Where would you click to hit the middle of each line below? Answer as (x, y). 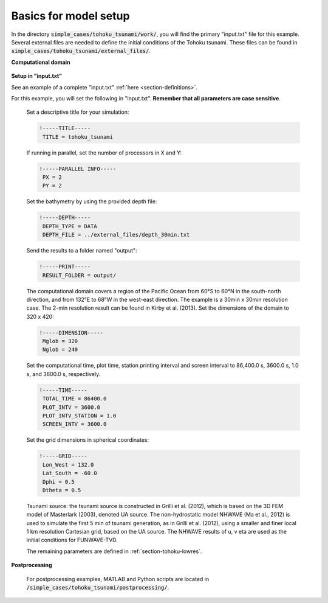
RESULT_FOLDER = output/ (80, 275)
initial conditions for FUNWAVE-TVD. (72, 540)
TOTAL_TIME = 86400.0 (75, 399)
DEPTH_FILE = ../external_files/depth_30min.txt (116, 235)
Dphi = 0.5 (59, 482)
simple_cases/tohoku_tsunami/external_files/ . (81, 51)
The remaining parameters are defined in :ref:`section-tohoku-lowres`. (114, 551)
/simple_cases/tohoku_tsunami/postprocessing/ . (98, 587)
